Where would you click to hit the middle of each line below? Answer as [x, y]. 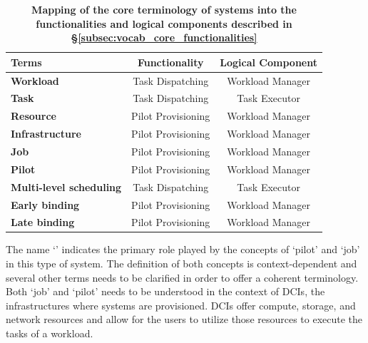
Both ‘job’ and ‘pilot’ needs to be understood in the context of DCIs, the [165, 291]
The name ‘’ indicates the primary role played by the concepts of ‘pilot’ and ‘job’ [183, 249]
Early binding [45, 204]
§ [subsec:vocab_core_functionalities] [164, 37]
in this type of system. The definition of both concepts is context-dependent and [182, 263]
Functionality [170, 62]
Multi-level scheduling [66, 186]
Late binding [43, 222]
